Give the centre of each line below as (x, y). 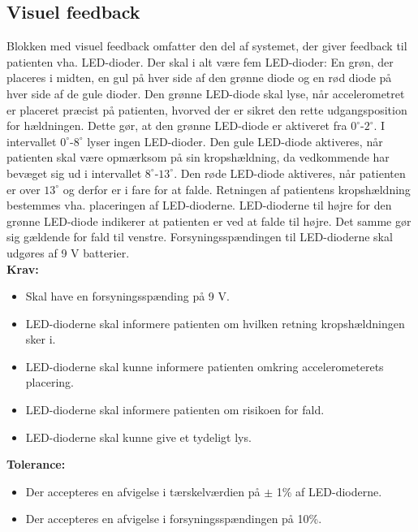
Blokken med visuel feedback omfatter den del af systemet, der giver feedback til (207, 46)
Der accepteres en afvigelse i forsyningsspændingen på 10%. (174, 519)
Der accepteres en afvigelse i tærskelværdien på (143, 491)
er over (24, 189)
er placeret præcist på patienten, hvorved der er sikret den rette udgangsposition (207, 109)
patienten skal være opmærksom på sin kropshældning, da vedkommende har (198, 157)
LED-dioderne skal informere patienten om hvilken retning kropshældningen (215, 323)
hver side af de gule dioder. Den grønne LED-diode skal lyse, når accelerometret (206, 93)
